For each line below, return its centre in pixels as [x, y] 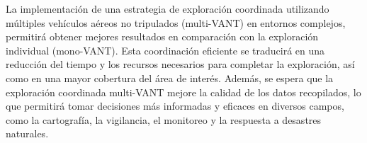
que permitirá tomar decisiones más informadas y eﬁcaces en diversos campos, [175, 106]
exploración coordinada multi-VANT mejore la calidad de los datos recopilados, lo [183, 92]
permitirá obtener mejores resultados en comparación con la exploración [162, 36]
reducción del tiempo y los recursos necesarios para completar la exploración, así [180, 64]
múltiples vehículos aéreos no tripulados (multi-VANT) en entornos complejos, [176, 22]
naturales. [27, 133]
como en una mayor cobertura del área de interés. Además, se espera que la [170, 78]
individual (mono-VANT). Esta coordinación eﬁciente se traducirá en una [165, 50]
